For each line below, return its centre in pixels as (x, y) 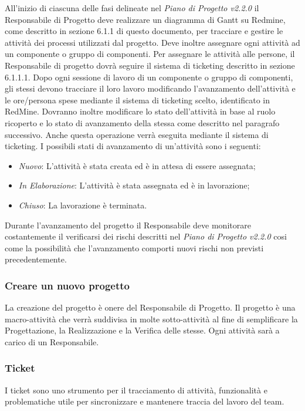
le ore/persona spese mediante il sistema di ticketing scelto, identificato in (137, 100)
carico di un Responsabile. (52, 341)
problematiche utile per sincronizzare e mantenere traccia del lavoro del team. (145, 401)
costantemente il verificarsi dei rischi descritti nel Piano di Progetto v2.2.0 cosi (146, 236)
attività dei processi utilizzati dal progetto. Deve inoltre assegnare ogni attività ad (152, 42)
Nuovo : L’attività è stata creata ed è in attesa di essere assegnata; (137, 165)
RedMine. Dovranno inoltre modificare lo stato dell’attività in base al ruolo (140, 111)
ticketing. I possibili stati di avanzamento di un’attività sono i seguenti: (133, 146)
